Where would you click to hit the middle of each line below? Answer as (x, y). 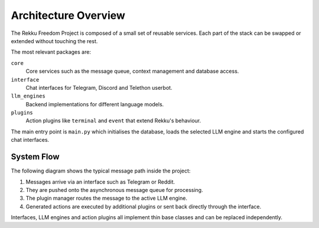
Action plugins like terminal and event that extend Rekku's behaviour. (113, 120)
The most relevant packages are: (51, 52)
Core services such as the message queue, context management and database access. (132, 71)
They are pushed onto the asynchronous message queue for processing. (114, 190)
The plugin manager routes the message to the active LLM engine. (106, 198)
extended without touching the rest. (54, 41)
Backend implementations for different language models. (95, 104)
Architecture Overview (68, 15)
